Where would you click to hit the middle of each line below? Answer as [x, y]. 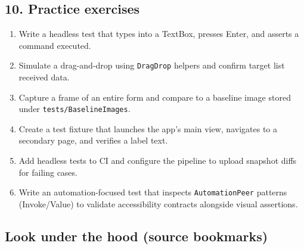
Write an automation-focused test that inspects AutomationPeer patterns [153, 192]
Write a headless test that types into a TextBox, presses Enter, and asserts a [159, 34]
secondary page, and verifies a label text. [93, 140]
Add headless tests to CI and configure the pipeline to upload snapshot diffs [158, 161]
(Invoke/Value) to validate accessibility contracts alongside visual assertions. [158, 203]
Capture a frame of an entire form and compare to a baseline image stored [155, 97]
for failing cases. [48, 172]
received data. [44, 77]
